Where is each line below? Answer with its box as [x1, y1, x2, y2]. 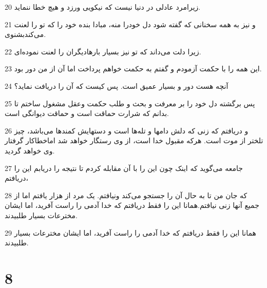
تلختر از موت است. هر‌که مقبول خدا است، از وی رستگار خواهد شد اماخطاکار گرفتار [5, 135, 263, 146]
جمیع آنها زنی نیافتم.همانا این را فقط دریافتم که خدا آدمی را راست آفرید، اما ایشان [5, 200, 259, 210]
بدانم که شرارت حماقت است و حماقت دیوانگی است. [5, 108, 169, 119]
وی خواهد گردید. [5, 145, 55, 156]
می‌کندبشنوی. [5, 29, 46, 40]
